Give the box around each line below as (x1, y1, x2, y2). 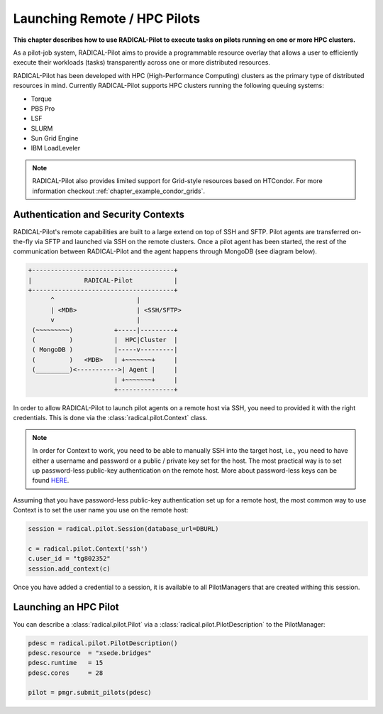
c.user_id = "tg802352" (28, 554, 111, 563)
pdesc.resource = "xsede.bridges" (28, 649, 152, 657)
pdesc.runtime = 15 (28, 659, 104, 667)
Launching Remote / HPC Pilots (13, 11, 201, 26)
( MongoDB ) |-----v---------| (32, 346, 178, 354)
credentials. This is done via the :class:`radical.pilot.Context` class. (13, 414, 208, 422)
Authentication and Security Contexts (13, 209, 184, 221)
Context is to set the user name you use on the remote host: (13, 506, 189, 515)
